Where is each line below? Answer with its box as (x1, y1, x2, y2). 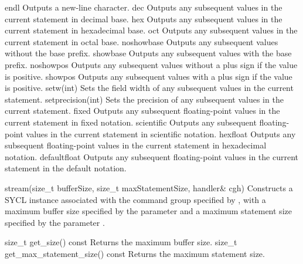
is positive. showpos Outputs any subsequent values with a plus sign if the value (5, 70, 292, 82)
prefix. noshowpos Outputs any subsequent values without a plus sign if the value (5, 58, 298, 70)
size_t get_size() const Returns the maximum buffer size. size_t (5, 236, 237, 248)
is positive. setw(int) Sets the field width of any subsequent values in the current (5, 82, 294, 94)
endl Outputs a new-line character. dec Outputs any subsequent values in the (5, 1, 282, 13)
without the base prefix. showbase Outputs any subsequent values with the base (5, 47, 292, 59)
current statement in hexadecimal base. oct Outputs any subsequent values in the (5, 24, 298, 36)
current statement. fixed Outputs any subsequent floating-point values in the (5, 104, 280, 117)
